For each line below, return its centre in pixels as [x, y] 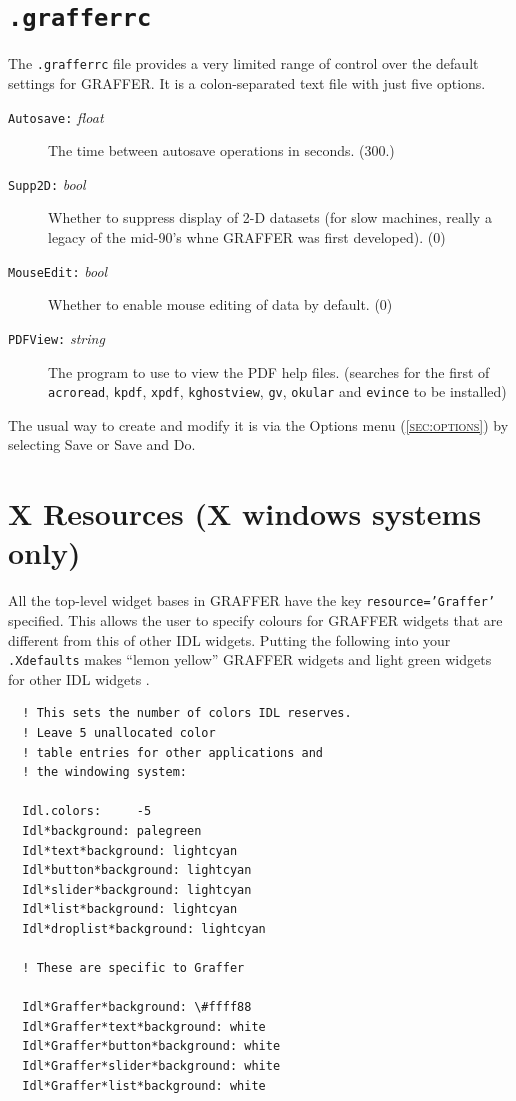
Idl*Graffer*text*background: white [144, 1026]
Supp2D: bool [47, 183]
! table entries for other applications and [172, 752]
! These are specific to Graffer [133, 968]
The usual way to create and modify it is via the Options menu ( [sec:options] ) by [258, 424]
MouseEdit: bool [58, 270]
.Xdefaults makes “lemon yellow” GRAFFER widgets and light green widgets [250, 659]
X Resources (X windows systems [245, 513]
